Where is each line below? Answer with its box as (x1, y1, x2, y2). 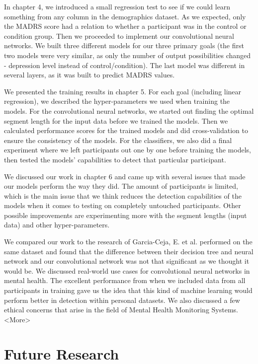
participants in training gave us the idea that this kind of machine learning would (4, 285, 253, 295)
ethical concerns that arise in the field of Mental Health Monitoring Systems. (4, 304, 238, 315)
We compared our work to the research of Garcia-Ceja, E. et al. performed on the (4, 236, 253, 247)
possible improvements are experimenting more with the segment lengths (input (4, 210, 247, 220)
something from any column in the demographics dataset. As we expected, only (4, 11, 246, 21)
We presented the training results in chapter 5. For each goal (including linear (4, 86, 242, 96)
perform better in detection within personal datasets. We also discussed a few (4, 294, 240, 305)
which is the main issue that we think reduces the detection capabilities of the (4, 190, 242, 201)
